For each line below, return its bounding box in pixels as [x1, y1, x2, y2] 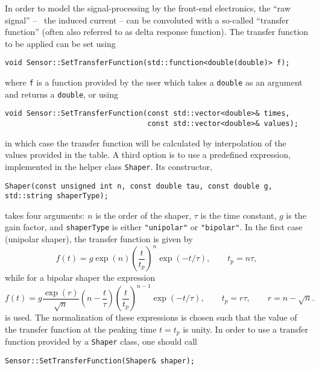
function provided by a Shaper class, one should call [5, 335, 197, 348]
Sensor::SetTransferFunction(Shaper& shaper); [5, 356, 195, 365]
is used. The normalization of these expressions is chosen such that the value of [5, 311, 297, 324]
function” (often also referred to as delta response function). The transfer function [5, 25, 309, 38]
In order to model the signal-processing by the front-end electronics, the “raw [5, 2, 291, 14]
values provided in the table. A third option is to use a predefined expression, [5, 148, 291, 161]
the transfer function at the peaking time [5, 322, 157, 335]
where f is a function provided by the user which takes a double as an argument [5, 76, 303, 89]
